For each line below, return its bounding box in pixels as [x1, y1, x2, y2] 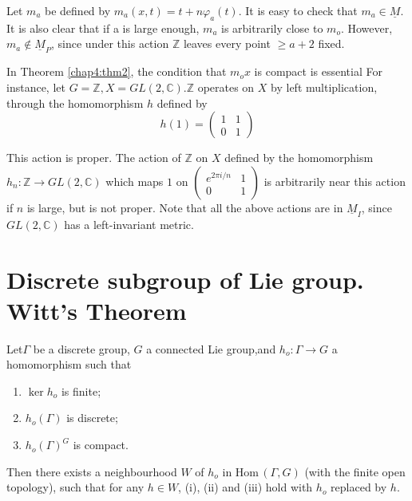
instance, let [6, 79, 65, 95]
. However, [340, 19, 393, 36]
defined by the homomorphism [224, 149, 374, 166]
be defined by [45, 2, 111, 18]
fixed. [318, 35, 345, 52]
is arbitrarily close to [221, 19, 323, 36]
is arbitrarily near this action [263, 172, 406, 189]
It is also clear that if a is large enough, [6, 19, 200, 36]
